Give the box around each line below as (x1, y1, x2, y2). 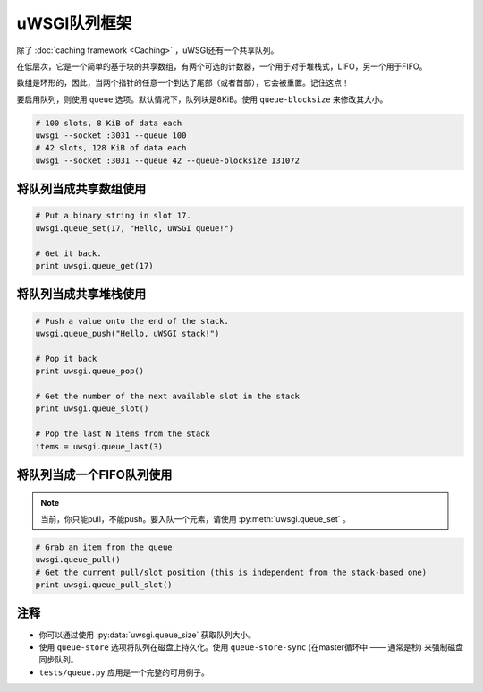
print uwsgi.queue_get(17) (35, 261, 154, 271)
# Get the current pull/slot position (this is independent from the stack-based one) (35, 567, 428, 577)
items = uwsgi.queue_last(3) (35, 441, 164, 451)
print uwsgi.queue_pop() (35, 366, 145, 376)
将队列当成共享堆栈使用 (16, 286, 147, 302)
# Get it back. (35, 248, 102, 259)
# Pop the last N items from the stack (35, 429, 210, 439)
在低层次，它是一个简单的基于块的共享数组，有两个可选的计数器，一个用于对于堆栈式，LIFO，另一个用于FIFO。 (16, 61, 428, 72)
